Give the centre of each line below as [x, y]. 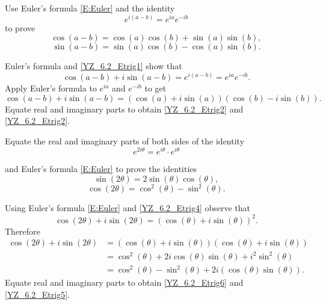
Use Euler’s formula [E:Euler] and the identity [90, 8]
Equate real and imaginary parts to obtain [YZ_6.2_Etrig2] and [124, 109]
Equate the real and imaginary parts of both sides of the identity [125, 140]
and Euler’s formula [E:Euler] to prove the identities [101, 169]
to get [155, 88]
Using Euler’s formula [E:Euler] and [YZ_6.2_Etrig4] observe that [128, 208]
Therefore [23, 231]
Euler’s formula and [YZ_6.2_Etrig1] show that [94, 66]
